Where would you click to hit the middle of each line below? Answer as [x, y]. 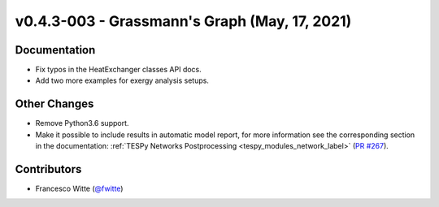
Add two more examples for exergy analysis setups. [122, 80]
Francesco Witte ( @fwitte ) [79, 189]
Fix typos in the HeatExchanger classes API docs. [119, 70]
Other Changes [54, 104]
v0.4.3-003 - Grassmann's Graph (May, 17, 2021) [183, 21]
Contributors [48, 169]
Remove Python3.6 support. [82, 123]
